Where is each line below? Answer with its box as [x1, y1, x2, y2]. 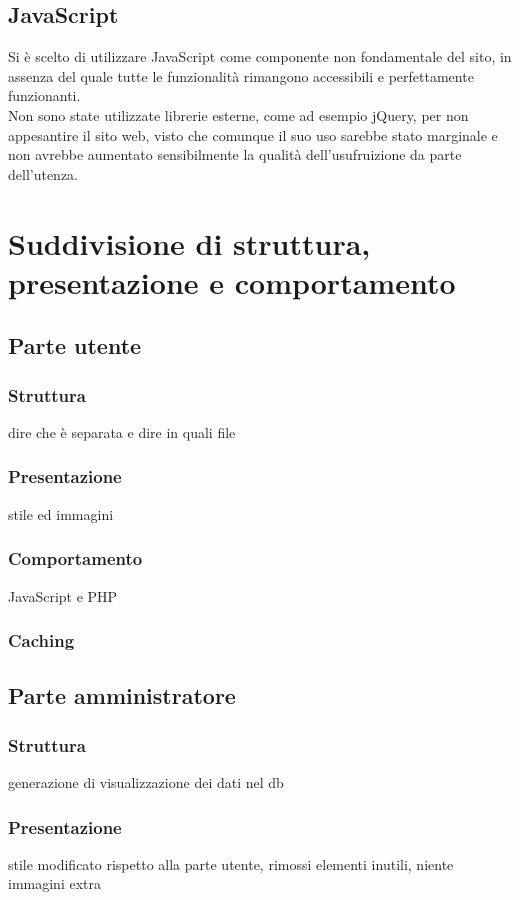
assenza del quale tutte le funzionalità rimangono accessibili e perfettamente [8, 65, 474, 86]
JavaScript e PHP [8, 585, 118, 606]
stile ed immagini [8, 503, 114, 524]
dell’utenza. [8, 163, 79, 184]
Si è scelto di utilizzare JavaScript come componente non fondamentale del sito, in [8, 46, 512, 67]
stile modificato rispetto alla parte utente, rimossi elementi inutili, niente [8, 853, 454, 874]
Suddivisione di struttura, [8, 222, 371, 263]
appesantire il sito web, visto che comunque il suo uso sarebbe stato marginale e [8, 124, 498, 145]
